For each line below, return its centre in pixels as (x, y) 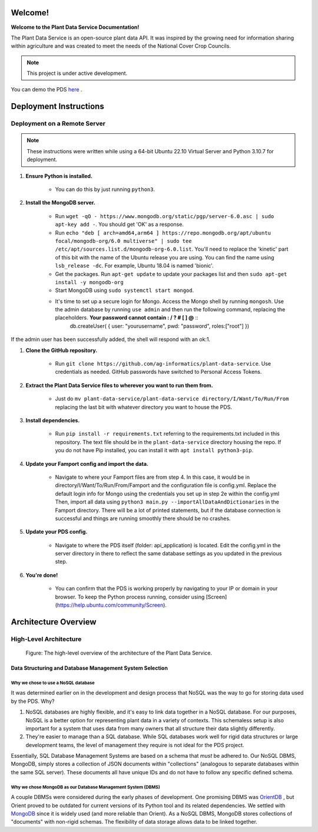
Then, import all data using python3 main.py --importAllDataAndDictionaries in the (167, 502)
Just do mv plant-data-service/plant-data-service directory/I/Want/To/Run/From (172, 399)
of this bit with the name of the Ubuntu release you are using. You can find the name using (165, 257)
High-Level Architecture (46, 639)
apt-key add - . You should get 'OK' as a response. (119, 225)
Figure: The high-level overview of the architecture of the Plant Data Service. (119, 653)
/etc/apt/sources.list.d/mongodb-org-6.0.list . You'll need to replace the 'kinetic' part (172, 249)
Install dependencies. (53, 420)
